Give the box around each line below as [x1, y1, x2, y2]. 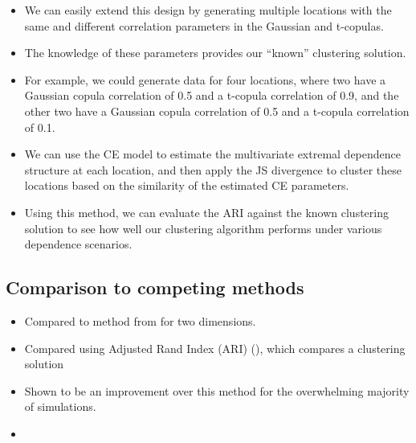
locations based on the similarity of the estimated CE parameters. [24, 177, 349, 194]
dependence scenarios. [24, 236, 133, 252]
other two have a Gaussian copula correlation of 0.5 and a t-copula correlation [24, 102, 410, 119]
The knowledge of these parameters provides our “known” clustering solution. [24, 44, 406, 61]
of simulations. [24, 398, 96, 415]
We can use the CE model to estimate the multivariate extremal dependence [24, 146, 401, 162]
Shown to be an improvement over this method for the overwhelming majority [24, 382, 410, 399]
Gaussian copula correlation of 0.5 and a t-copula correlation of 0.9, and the [24, 87, 399, 104]
